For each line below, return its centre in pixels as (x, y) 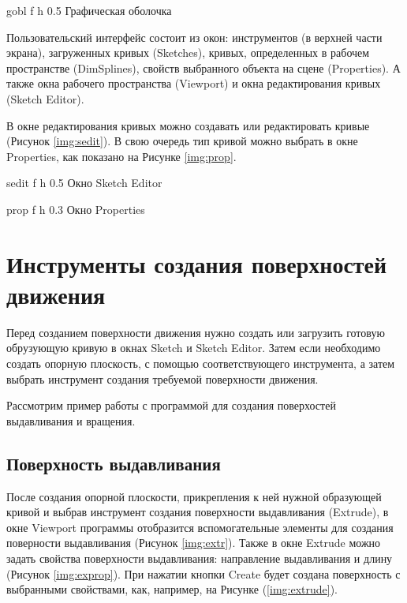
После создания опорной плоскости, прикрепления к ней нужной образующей (194, 496)
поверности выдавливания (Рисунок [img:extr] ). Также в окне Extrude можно (194, 543)
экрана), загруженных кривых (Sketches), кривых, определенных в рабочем (188, 52)
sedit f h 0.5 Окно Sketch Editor (84, 183)
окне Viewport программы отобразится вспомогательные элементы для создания (200, 527)
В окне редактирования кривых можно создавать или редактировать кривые (188, 125)
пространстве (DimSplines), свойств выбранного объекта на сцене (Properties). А (203, 67)
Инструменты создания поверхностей (197, 263)
